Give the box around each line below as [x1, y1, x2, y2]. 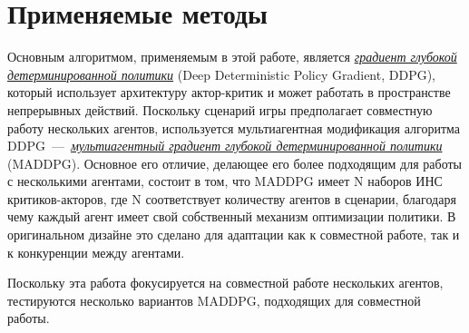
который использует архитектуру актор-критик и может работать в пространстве [7, 83, 451, 102]
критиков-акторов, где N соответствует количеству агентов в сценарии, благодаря [7, 189, 456, 208]
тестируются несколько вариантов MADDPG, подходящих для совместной [7, 290, 421, 309]
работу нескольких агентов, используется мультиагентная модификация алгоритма [7, 118, 461, 137]
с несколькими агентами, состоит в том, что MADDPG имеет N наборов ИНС [7, 171, 443, 191]
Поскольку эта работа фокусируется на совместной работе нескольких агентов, [7, 273, 444, 292]
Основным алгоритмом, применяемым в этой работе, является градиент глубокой [7, 47, 457, 66]
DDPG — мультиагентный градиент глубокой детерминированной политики [7, 136, 443, 155]
